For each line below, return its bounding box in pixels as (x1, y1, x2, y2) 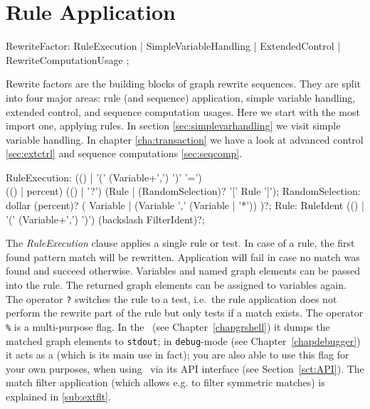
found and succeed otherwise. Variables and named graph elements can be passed (6, 263, 360, 278)
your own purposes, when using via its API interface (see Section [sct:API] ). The (6, 361, 364, 376)
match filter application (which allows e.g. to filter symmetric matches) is (6, 375, 325, 390)
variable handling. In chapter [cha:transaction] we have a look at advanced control (6, 132, 364, 147)
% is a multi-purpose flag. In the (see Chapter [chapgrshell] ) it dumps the (6, 319, 330, 334)
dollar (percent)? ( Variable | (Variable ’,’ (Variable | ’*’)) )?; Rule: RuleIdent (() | (6, 198, 364, 213)
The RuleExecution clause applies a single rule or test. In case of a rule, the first (6, 235, 355, 250)
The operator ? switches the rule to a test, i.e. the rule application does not (6, 291, 337, 306)
